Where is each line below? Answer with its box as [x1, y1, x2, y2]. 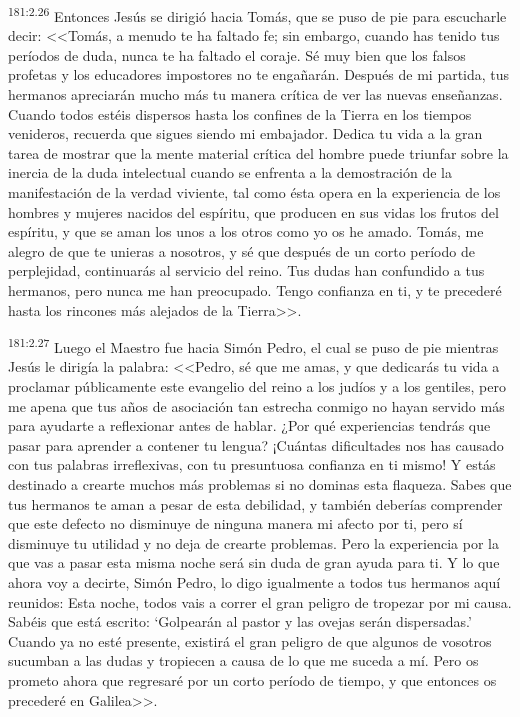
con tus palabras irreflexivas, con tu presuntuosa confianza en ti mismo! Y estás [8, 454, 496, 475]
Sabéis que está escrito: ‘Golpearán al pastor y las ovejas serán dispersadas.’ [8, 611, 472, 632]
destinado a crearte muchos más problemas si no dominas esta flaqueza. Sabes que [8, 473, 512, 494]
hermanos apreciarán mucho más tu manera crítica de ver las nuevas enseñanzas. [8, 84, 503, 105]
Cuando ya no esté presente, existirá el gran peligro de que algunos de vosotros [8, 630, 492, 651]
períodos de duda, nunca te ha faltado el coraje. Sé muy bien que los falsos [8, 44, 466, 65]
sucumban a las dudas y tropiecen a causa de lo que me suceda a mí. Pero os [8, 650, 479, 671]
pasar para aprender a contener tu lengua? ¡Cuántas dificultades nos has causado [8, 434, 504, 455]
